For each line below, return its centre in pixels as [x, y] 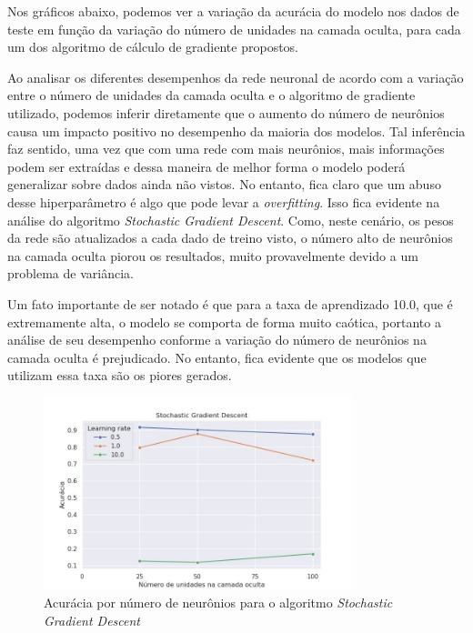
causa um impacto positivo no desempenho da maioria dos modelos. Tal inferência [236, 131]
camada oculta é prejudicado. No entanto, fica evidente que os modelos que [217, 357]
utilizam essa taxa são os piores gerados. [120, 375]
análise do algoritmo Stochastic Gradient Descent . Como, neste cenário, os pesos [231, 220]
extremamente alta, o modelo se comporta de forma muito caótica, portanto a [224, 322]
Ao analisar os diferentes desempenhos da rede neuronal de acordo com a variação [236, 77]
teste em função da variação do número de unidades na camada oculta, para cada [234, 29]
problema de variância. [70, 273]
